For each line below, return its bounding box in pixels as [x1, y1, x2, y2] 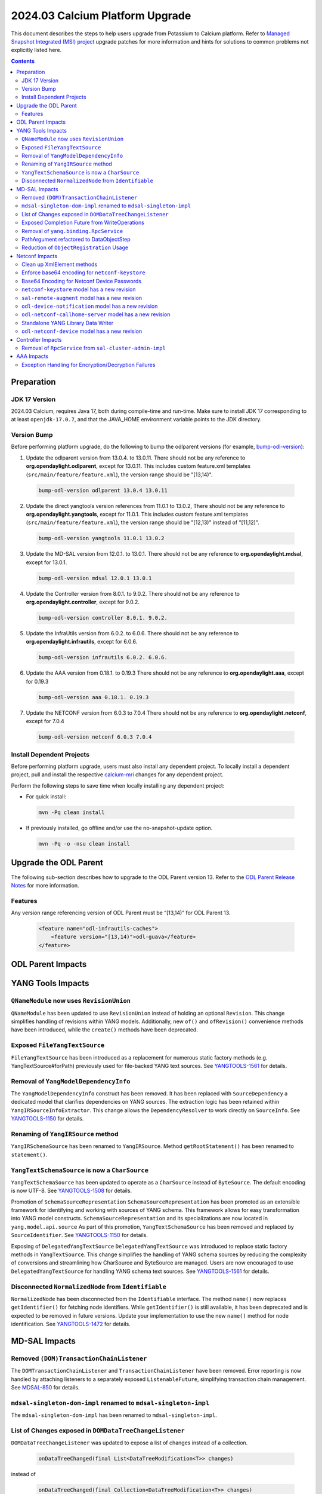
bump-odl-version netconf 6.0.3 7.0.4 [38, 734, 152, 740]
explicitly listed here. [11, 47, 62, 54]
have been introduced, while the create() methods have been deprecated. [11, 1026, 198, 1033]
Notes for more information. [11, 881, 80, 889]
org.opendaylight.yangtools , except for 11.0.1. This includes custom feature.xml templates [26, 511, 249, 518]
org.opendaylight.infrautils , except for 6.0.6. [26, 638, 138, 645]
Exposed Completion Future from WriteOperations [21, 219, 144, 226]
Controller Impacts [16, 336, 62, 343]
